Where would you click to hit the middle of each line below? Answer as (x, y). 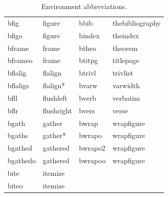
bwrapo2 (92, 148)
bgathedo (22, 160)
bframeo (20, 60)
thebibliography (137, 22)
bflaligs (18, 85)
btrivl (88, 73)
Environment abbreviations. (84, 6)
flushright (58, 110)
